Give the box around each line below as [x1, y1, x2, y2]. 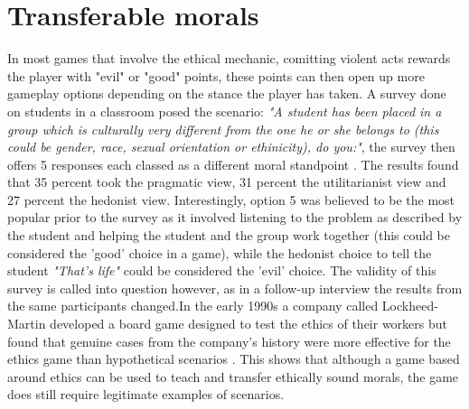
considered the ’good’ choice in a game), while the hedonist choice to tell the [7, 243, 432, 262]
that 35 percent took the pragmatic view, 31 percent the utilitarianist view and [7, 172, 446, 191]
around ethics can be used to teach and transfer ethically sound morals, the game [7, 367, 459, 386]
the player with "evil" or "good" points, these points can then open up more [7, 66, 425, 85]
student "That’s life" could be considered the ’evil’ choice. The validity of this [7, 261, 436, 280]
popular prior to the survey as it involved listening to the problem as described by [7, 208, 463, 227]
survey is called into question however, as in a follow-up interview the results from [7, 278, 463, 297]
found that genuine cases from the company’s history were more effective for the [7, 331, 451, 350]
